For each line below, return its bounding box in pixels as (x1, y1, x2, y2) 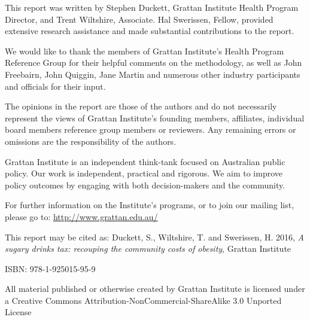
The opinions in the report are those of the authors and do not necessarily (5, 100, 277, 112)
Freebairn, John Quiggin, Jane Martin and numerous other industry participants (5, 68, 300, 80)
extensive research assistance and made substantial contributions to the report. (5, 25, 294, 37)
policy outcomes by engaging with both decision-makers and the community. (5, 178, 285, 191)
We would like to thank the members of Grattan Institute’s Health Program (5, 44, 284, 57)
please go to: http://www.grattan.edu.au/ (5, 210, 158, 223)
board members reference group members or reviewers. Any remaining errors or (5, 123, 296, 136)
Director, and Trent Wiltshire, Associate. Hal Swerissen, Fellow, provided (5, 13, 273, 25)
